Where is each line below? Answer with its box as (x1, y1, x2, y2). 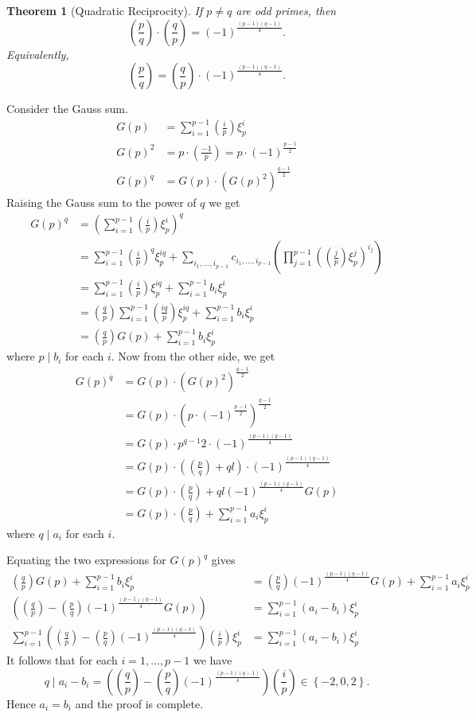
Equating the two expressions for (6, 551, 166, 568)
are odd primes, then (236, 2, 337, 18)
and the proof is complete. (75, 695, 204, 711)
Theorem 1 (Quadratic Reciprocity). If (6, 2, 203, 18)
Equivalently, (6, 45, 69, 62)
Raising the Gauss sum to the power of (6, 194, 197, 211)
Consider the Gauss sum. (6, 100, 128, 117)
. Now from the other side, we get (111, 348, 275, 364)
